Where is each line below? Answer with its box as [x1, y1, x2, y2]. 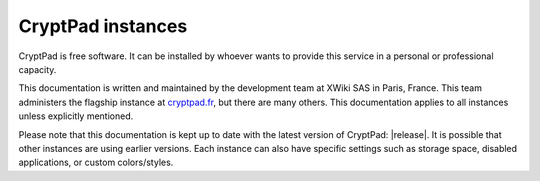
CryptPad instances [18, 15, 188, 37]
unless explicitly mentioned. [18, 110, 134, 122]
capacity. [18, 63, 57, 75]
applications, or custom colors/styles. [18, 156, 174, 169]
